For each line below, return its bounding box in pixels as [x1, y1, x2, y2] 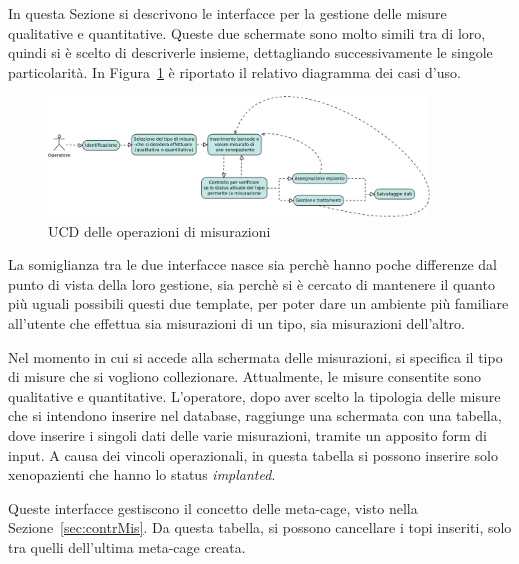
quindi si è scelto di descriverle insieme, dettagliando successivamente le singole [8, 42, 493, 63]
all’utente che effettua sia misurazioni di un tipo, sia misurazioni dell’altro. [8, 313, 466, 334]
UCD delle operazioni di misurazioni [48, 220, 271, 241]
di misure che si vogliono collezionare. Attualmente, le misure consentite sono [8, 366, 481, 387]
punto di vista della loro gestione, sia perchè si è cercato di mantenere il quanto [8, 273, 495, 294]
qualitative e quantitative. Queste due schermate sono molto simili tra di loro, [8, 22, 486, 43]
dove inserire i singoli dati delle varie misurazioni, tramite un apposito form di [8, 425, 487, 446]
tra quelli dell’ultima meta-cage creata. [8, 537, 246, 558]
